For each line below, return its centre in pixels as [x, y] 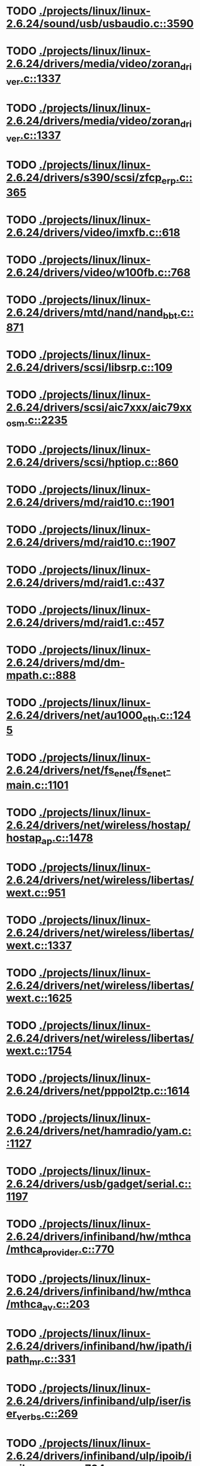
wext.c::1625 [39, 998]
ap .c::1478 [67, 839]
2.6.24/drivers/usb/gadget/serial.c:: [99, 1184]
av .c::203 [66, 1305]
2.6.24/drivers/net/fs [60, 770]
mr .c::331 [52, 1360]
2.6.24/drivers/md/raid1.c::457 [85, 622]
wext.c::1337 [39, 945]
